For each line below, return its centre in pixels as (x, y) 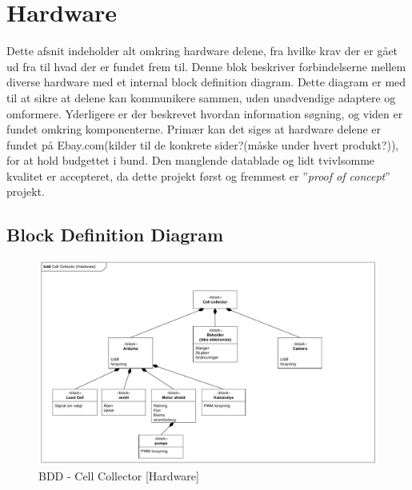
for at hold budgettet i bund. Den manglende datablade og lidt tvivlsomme (191, 160)
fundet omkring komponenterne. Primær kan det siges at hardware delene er (194, 129)
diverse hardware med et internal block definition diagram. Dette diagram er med (206, 82)
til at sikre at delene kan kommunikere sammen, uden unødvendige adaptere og (201, 97)
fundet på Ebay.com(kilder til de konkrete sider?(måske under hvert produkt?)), (203, 144)
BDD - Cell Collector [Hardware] (119, 475)
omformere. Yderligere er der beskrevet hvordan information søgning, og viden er (205, 113)
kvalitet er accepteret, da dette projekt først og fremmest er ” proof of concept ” (198, 175)
